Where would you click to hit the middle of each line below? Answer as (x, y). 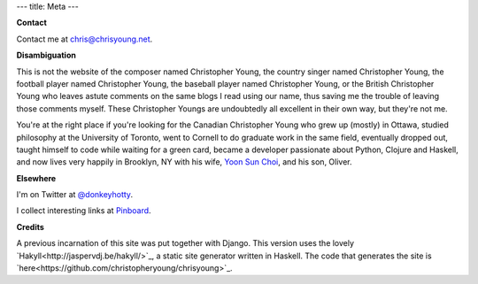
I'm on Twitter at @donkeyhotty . (74, 195)
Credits (30, 226)
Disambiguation (46, 55)
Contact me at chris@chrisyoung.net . (85, 39)
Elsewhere (36, 178)
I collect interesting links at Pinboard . (84, 211)
